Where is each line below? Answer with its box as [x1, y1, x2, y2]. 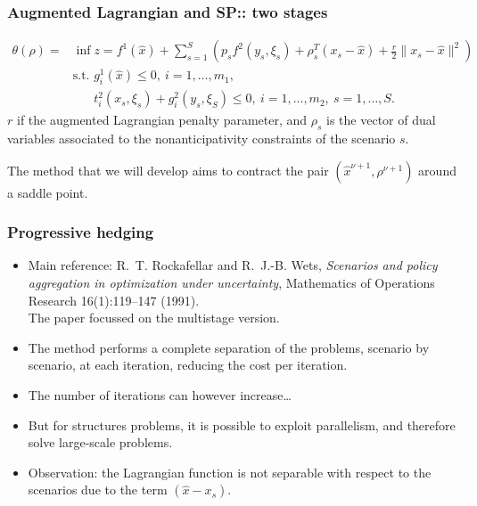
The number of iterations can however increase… [28, 385, 292, 404]
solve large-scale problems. [28, 433, 173, 452]
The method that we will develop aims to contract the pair [7, 160, 329, 179]
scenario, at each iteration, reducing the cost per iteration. [28, 355, 348, 374]
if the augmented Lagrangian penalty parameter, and [16, 110, 308, 129]
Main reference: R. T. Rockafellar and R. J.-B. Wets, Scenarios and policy [28, 256, 438, 274]
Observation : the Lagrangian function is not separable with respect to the [28, 462, 432, 481]
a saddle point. [7, 183, 88, 201]
